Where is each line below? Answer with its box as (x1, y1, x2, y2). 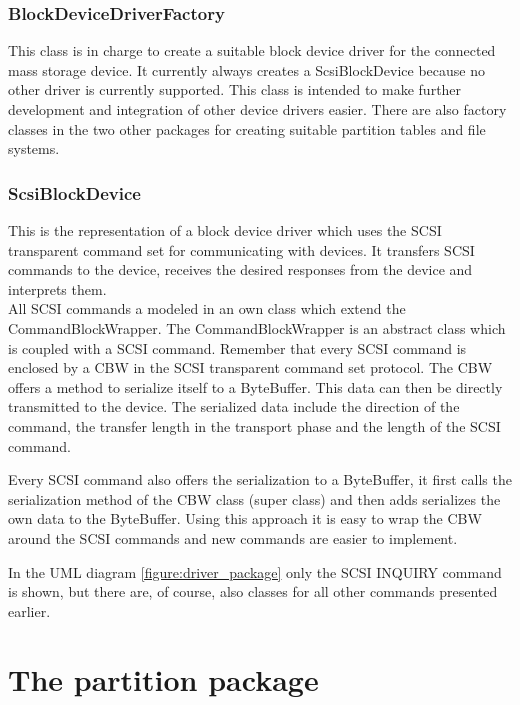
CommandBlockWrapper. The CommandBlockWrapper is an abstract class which (8, 317, 506, 338)
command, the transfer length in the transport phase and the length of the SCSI (8, 415, 501, 436)
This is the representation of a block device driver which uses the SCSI (8, 220, 442, 240)
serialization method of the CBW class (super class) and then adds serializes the (8, 488, 501, 509)
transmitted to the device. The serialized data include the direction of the (8, 396, 460, 417)
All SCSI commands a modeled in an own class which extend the (8, 298, 406, 319)
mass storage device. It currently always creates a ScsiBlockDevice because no (8, 59, 485, 80)
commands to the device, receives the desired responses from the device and (8, 259, 473, 280)
